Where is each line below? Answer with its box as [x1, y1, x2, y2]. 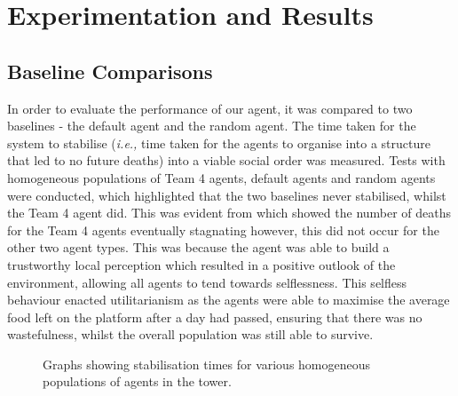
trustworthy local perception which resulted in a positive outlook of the [7, 255, 396, 273]
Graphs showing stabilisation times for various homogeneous [43, 354, 371, 373]
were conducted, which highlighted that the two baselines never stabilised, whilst [7, 186, 446, 204]
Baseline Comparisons [7, 57, 213, 84]
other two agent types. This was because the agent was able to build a [7, 238, 390, 257]
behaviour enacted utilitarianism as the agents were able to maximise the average [7, 290, 450, 309]
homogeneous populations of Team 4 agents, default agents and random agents [7, 168, 436, 186]
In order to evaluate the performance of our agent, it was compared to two [7, 99, 413, 117]
